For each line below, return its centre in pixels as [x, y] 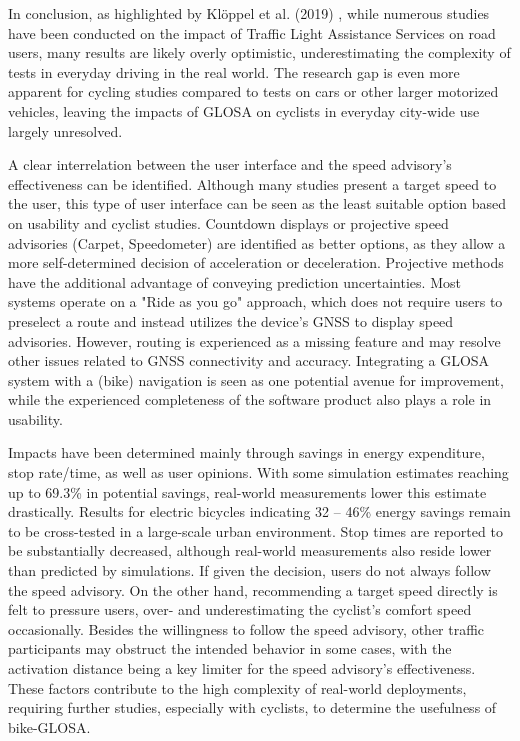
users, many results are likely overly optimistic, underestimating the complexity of [259, 52]
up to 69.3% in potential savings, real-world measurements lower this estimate [247, 491]
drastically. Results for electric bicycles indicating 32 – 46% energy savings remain [259, 511]
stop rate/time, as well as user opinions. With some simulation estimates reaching [258, 472]
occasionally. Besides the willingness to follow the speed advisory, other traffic [246, 628]
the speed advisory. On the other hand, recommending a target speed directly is [253, 589]
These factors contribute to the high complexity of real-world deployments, [237, 687]
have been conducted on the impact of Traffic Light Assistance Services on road [252, 32]
